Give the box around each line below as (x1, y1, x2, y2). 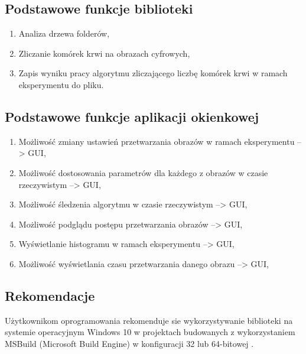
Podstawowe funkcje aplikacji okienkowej (5, 107, 259, 125)
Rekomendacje (5, 286, 95, 304)
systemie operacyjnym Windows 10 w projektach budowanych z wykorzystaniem (5, 326, 295, 338)
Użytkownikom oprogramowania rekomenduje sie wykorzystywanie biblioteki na (5, 314, 293, 326)
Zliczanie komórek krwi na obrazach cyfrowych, (18, 47, 190, 59)
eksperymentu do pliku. (18, 78, 104, 90)
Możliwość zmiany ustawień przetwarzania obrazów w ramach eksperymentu (18, 135, 295, 147)
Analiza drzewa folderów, (18, 27, 110, 40)
